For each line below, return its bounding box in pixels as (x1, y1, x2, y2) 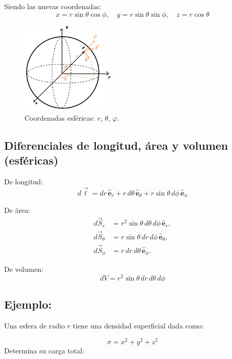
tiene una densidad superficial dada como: (72, 320, 204, 330)
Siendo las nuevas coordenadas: (4, 1, 101, 11)
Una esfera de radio (4, 320, 65, 330)
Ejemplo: (4, 296, 52, 312)
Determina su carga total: (4, 345, 85, 355)
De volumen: (4, 264, 43, 274)
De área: (4, 205, 31, 215)
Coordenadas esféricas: (24, 112, 95, 123)
